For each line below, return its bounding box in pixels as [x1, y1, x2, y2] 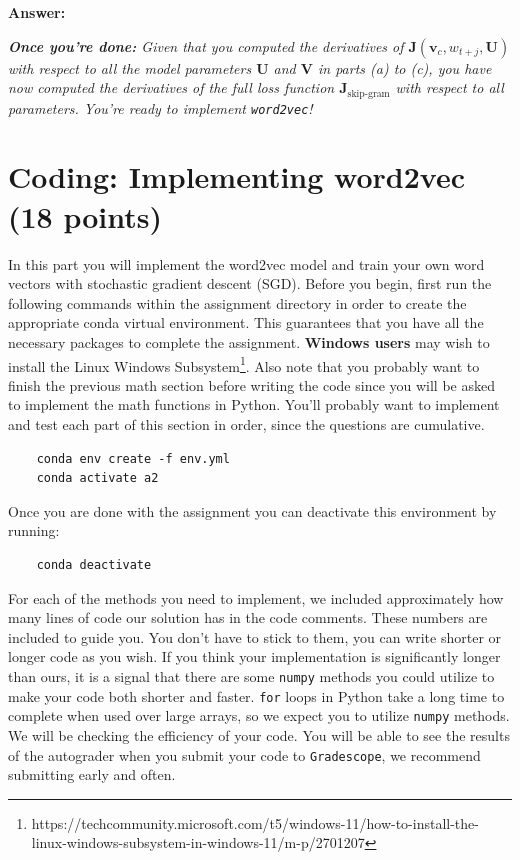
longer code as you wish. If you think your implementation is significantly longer [8, 646, 501, 667]
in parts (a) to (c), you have [317, 57, 492, 78]
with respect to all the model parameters [8, 57, 252, 78]
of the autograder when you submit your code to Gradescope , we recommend [8, 744, 481, 765]
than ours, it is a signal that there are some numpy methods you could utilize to [8, 665, 495, 686]
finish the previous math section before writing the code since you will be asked [8, 374, 495, 395]
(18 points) [8, 195, 163, 236]
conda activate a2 [36, 471, 159, 486]
